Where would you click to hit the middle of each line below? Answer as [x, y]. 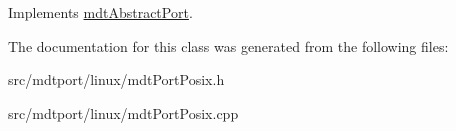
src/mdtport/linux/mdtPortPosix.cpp [123, 112]
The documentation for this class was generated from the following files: [228, 45]
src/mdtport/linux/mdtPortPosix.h [116, 79]
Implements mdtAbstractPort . [100, 12]
